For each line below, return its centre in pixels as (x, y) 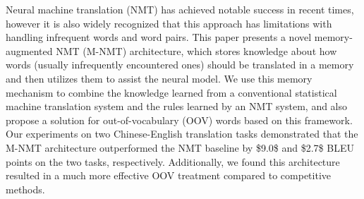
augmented (29, 50)
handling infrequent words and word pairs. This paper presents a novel (159, 37)
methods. (25, 189)
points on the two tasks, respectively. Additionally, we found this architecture (173, 161)
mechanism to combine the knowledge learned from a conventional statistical (171, 92)
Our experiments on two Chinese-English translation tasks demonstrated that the (182, 134)
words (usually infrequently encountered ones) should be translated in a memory (180, 65)
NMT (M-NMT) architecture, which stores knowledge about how (196, 50)
